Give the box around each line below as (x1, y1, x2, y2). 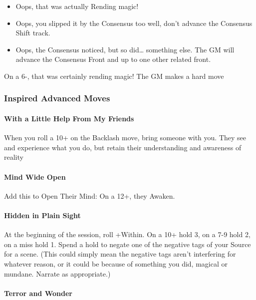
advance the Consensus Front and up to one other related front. (15, 54, 211, 64)
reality (4, 152, 23, 162)
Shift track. (15, 27, 50, 38)
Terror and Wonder (4, 288, 72, 298)
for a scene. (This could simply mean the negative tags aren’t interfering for (4, 249, 236, 259)
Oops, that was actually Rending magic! (15, 1, 139, 11)
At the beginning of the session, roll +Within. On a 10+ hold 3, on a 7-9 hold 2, (4, 229, 251, 240)
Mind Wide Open (4, 171, 66, 182)
